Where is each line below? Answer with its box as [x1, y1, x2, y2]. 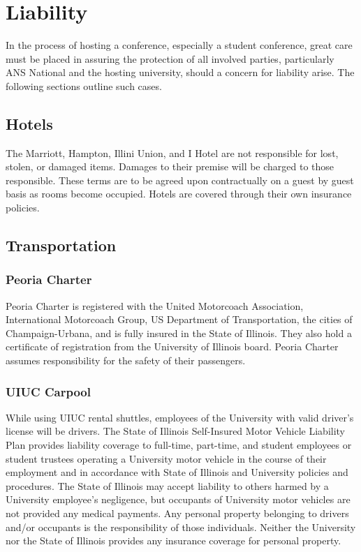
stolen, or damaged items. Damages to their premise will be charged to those [6, 159, 334, 174]
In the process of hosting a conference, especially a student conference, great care [6, 38, 353, 52]
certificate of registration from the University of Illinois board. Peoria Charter [6, 339, 339, 354]
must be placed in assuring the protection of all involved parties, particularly [6, 51, 334, 66]
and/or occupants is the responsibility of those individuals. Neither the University [6, 519, 356, 534]
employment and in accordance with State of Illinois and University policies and [6, 465, 348, 479]
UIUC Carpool [6, 382, 91, 400]
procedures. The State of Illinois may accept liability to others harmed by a [6, 478, 329, 493]
